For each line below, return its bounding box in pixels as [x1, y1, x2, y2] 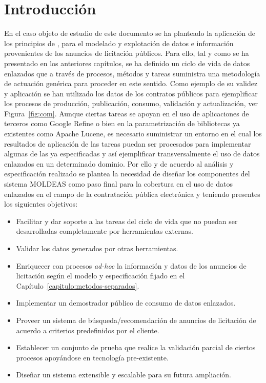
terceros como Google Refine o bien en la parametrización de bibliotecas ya [4, 118, 240, 129]
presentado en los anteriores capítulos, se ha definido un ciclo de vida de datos [4, 57, 250, 68]
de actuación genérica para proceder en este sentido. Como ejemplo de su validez [4, 78, 258, 89]
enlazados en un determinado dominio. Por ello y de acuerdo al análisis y [4, 158, 234, 169]
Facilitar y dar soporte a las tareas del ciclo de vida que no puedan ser [16, 215, 238, 226]
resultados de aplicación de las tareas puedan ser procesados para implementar [4, 138, 251, 149]
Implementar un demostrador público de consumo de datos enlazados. [16, 297, 236, 308]
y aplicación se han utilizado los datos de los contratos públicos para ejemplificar [4, 88, 258, 98]
